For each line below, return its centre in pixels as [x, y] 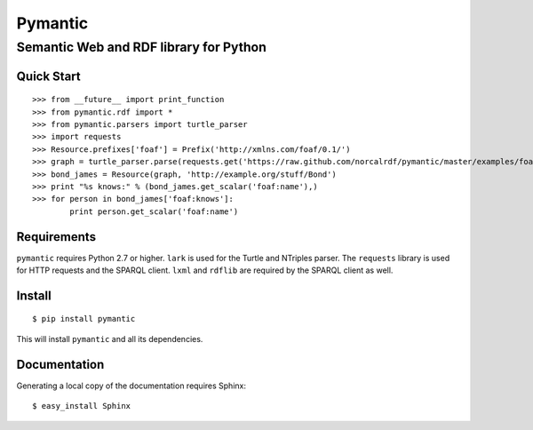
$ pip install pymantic [84, 319]
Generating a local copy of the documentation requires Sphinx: [131, 386]
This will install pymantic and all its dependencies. [110, 338]
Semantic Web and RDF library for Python [141, 47]
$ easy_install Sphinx [82, 406]
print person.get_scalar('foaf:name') [154, 211]
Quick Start [48, 76]
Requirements [56, 237]
